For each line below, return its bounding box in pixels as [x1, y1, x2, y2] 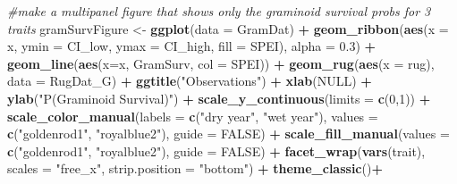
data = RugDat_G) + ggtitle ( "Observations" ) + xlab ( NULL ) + [7, 71, 372, 90]
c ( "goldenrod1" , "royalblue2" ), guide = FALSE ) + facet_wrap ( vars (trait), [7, 141, 426, 160]
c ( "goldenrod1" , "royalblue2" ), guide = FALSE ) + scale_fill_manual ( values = [7, 124, 450, 143]
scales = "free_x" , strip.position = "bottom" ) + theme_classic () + [7, 159, 383, 178]
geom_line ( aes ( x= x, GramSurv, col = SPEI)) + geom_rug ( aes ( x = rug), [7, 54, 435, 72]
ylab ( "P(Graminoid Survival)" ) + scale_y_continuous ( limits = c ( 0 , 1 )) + [7, 88, 431, 107]
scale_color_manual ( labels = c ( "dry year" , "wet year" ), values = [7, 106, 378, 125]
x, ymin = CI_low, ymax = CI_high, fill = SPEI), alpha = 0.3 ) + [7, 37, 377, 55]
